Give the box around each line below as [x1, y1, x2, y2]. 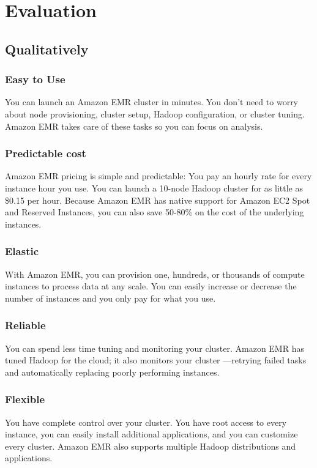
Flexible [5, 392, 45, 407]
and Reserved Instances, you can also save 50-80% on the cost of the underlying [5, 206, 304, 218]
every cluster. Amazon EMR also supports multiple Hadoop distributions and [5, 439, 296, 452]
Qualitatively [5, 39, 89, 58]
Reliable [5, 318, 46, 333]
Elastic [5, 243, 39, 259]
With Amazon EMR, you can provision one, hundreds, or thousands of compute [5, 267, 305, 280]
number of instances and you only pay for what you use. [5, 291, 216, 304]
